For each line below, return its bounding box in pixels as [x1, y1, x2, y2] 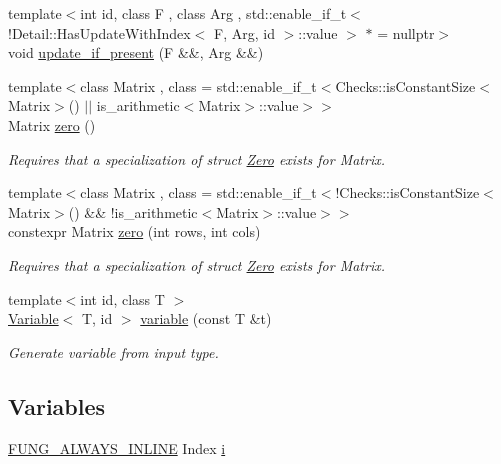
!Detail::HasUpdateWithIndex [8, 22, 191, 43]
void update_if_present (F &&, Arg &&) [8, 42, 264, 63]
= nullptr [377, 22, 435, 43]
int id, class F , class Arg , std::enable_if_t [80, 3, 347, 23]
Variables [8, 390, 106, 421]
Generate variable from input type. [8, 341, 219, 362]
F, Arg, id [214, 22, 275, 43]
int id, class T [80, 288, 165, 309]
